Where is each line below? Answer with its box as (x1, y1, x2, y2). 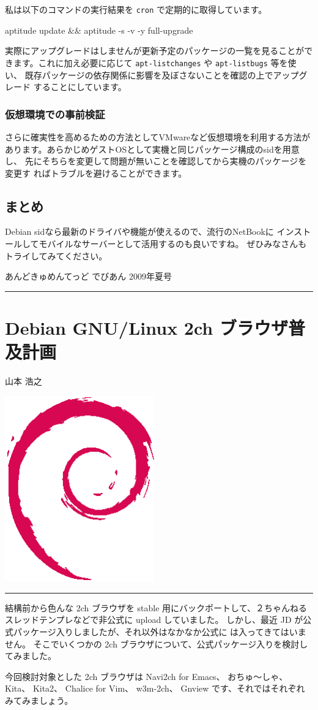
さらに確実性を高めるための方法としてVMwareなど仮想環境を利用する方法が (5, 130, 311, 143)
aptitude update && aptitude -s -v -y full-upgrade (5, 23, 193, 36)
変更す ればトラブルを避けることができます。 (5, 166, 187, 179)
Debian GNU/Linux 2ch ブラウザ (5, 315, 288, 340)
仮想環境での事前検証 (5, 106, 105, 121)
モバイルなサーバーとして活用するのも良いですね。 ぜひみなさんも (39, 237, 307, 250)
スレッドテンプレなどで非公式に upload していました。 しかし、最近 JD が (5, 613, 303, 626)
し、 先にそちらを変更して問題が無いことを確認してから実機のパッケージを (5, 155, 307, 167)
